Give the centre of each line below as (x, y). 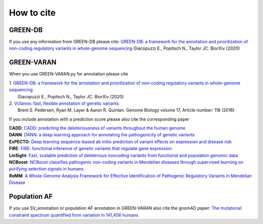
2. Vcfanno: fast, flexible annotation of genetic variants (64, 103)
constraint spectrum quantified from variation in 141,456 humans (74, 215)
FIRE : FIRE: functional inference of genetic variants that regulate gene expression (91, 149)
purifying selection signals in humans (46, 169)
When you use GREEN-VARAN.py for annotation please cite (69, 74)
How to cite (32, 13)
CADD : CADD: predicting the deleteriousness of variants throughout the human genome (97, 128)
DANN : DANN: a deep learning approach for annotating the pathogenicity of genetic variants (102, 135)
